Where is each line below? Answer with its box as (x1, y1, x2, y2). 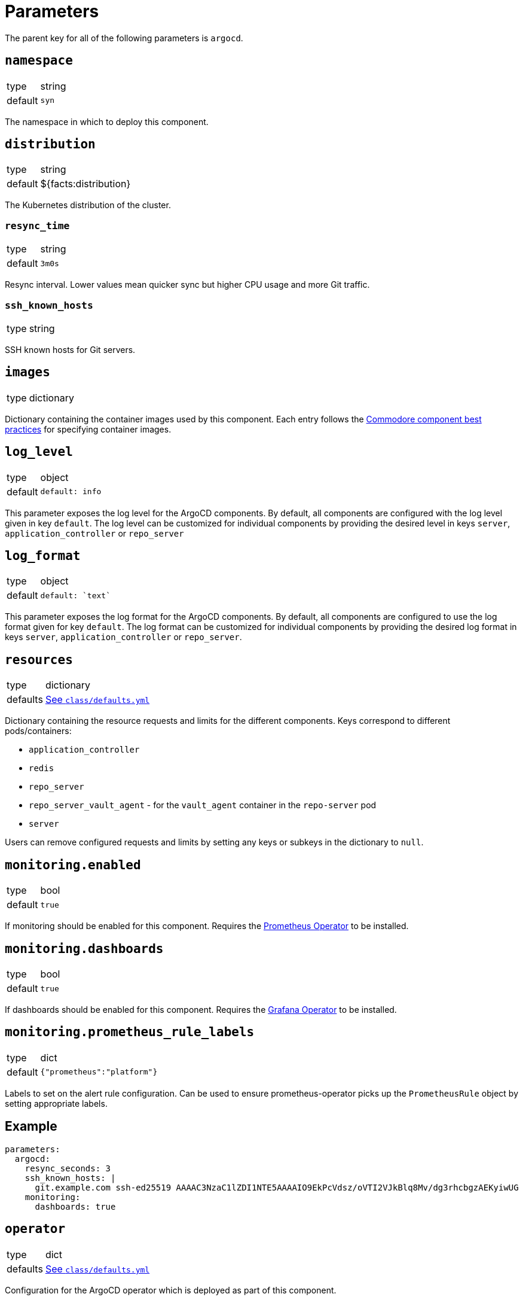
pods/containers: (5, 726, 72, 736)
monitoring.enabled (5, 857, 141, 872)
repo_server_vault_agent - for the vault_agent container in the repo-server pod (29, 800, 377, 811)
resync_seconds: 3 (25, 1163, 111, 1173)
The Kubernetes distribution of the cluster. (5, 200, 171, 211)
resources (5, 652, 73, 667)
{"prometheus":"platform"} (40, 1067, 158, 1077)
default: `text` (40, 590, 111, 600)
